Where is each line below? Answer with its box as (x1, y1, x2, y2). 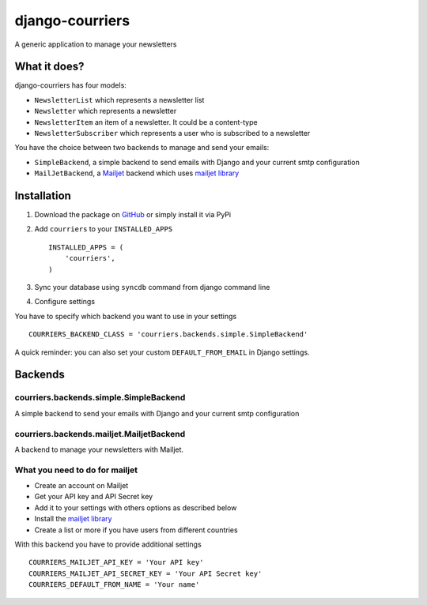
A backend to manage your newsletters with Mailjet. (14, 445, 184, 454)
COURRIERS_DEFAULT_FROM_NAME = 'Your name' (28, 581, 200, 589)
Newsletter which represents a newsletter (34, 107, 177, 116)
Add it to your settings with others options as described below (34, 502, 237, 513)
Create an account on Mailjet (34, 481, 129, 490)
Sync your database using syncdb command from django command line (34, 283, 270, 292)
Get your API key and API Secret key (34, 492, 153, 502)
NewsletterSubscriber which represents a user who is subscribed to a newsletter (34, 129, 311, 138)
